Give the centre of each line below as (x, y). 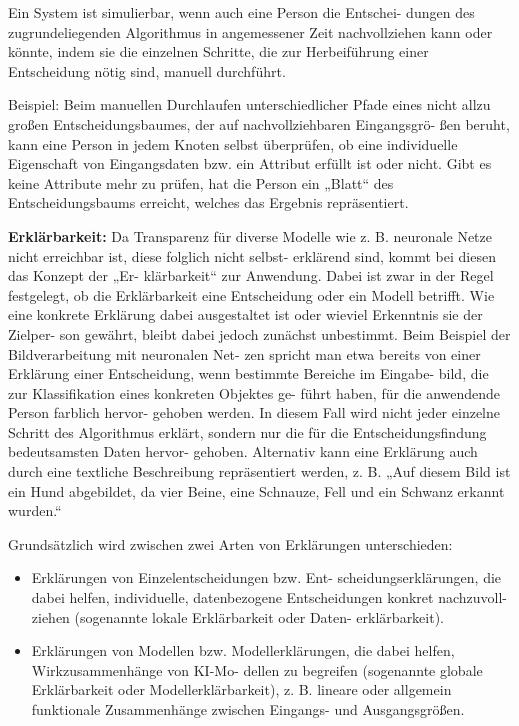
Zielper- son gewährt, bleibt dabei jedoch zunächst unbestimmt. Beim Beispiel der (259, 333)
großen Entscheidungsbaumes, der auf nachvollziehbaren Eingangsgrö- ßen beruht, (259, 123)
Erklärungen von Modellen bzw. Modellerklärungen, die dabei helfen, (243, 650)
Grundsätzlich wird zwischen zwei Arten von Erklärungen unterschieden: (230, 543)
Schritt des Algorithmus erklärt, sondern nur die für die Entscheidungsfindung (247, 431)
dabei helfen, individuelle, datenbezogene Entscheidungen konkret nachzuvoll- (269, 597)
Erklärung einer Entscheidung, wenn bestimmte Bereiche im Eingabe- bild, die (248, 373)
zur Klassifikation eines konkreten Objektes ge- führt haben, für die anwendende (254, 392)
